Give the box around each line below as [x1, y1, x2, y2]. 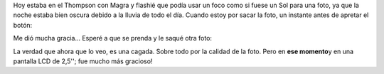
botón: [13, 21, 33, 29]
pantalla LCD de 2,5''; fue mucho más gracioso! [13, 57, 153, 65]
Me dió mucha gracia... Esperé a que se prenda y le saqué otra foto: [13, 34, 213, 43]
